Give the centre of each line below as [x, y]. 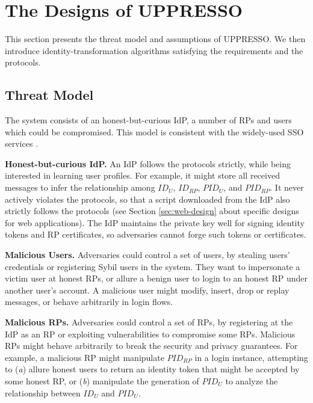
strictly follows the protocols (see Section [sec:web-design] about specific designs [152, 211]
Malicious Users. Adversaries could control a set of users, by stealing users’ [147, 255]
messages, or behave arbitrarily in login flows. [89, 302]
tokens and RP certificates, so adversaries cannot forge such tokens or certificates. [156, 234]
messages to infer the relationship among [80, 187]
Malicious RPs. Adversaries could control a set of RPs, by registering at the [149, 322]
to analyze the [252, 380]
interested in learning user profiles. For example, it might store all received [142, 175]
